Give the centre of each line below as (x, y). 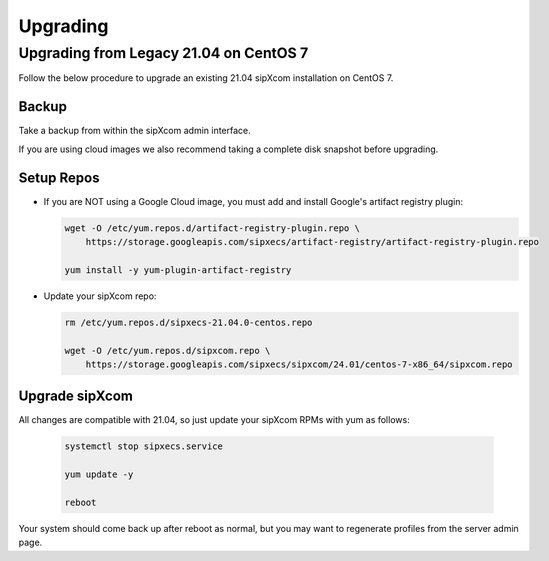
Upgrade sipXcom (76, 396)
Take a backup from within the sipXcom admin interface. (135, 131)
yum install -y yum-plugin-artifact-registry (178, 269)
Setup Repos (59, 177)
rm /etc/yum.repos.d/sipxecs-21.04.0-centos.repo (188, 322)
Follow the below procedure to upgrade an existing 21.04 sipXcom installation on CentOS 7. (206, 78)
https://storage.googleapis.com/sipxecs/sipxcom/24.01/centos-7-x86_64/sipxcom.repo (299, 364)
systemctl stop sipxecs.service (144, 446)
